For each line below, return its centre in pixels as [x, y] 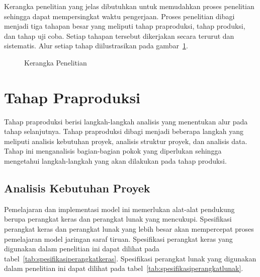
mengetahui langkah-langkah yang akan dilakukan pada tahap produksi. [115, 161]
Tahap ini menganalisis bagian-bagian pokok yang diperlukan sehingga [113, 151]
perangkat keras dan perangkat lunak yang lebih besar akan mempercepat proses [129, 229]
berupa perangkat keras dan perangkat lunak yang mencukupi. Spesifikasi [118, 219]
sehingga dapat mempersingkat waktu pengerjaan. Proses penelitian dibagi [119, 16]
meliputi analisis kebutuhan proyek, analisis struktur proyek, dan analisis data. [126, 141]
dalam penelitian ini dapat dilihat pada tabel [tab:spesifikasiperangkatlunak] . [124, 268]
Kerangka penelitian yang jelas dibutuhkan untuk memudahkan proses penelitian [129, 6]
